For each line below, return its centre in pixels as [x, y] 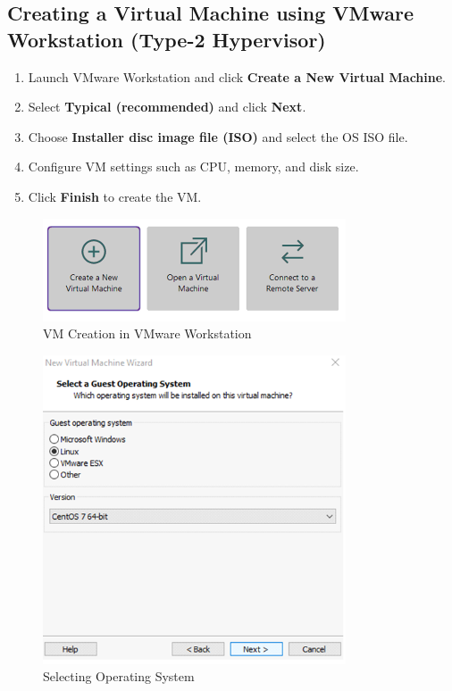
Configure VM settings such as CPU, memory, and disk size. [193, 167]
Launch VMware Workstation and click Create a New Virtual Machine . [237, 76]
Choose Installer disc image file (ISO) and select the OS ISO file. [218, 136]
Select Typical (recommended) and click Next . [167, 107]
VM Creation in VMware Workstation [147, 333]
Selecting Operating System [119, 676]
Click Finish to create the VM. [115, 196]
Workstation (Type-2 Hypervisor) [167, 39]
